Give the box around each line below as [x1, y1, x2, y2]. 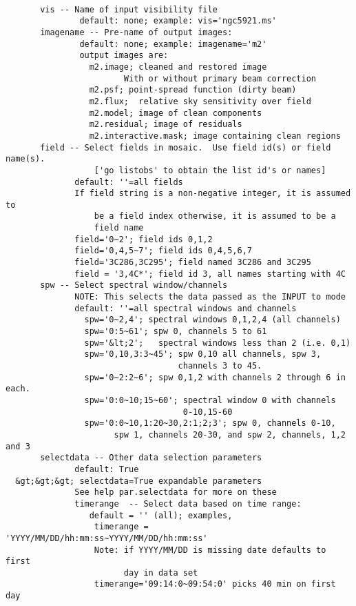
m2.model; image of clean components [89, 108, 262, 118]
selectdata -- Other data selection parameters [40, 453, 262, 463]
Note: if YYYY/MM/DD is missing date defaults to [94, 545, 326, 555]
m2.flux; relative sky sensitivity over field [89, 96, 311, 106]
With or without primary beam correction [123, 73, 317, 84]
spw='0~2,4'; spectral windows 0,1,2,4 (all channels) [84, 315, 341, 325]
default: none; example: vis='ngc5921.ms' [79, 16, 277, 26]
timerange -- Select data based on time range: [74, 498, 302, 509]
